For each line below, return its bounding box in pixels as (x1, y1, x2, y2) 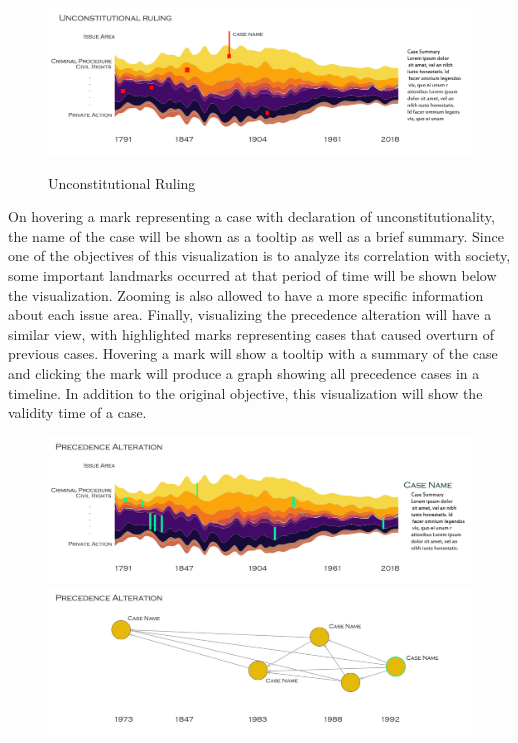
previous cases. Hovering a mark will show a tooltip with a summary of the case (8, 343, 498, 364)
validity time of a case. (8, 402, 147, 423)
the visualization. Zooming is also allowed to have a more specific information (8, 284, 484, 305)
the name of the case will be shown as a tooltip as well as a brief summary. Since (8, 225, 504, 246)
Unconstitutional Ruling (48, 172, 196, 193)
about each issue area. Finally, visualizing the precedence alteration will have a (8, 304, 492, 325)
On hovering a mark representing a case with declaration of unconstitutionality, (8, 206, 495, 227)
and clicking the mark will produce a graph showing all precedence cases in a (8, 362, 480, 383)
